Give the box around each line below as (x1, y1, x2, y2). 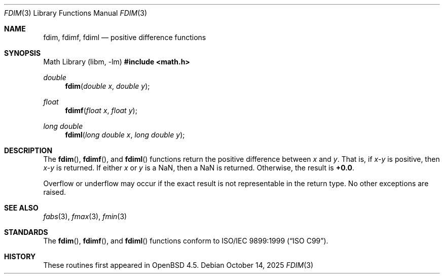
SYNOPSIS (4, 49, 41, 57)
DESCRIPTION (4, 146, 53, 155)
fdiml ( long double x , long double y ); (65, 130, 185, 139)
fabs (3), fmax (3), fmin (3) (43, 212, 127, 221)
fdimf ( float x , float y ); (65, 106, 137, 115)
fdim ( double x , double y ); (65, 82, 150, 90)
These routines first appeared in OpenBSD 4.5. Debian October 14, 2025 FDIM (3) (43, 261, 314, 269)
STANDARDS (4, 228, 48, 236)
